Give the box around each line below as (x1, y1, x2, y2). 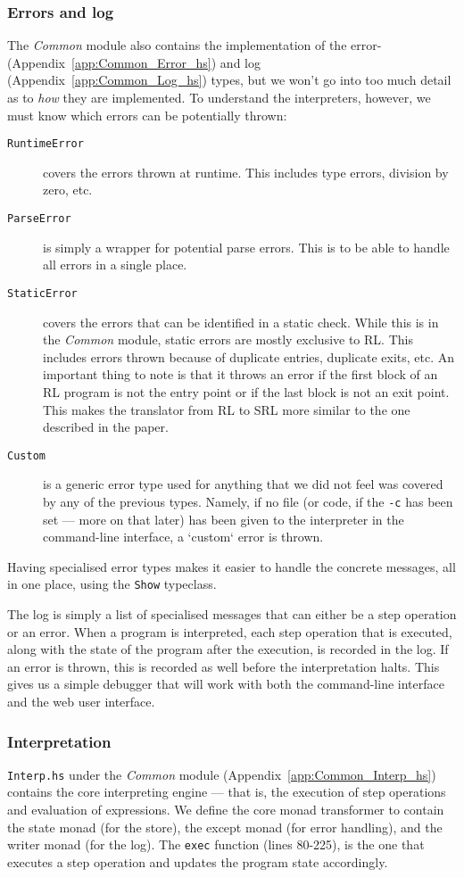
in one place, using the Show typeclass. (7, 575, 217, 593)
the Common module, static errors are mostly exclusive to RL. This (43, 330, 413, 349)
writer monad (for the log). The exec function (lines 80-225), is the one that (7, 835, 425, 854)
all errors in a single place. (43, 255, 187, 274)
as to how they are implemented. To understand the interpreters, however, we (7, 88, 431, 106)
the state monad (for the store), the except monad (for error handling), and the (7, 817, 443, 836)
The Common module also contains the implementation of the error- (7, 36, 382, 54)
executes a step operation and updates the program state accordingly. (7, 852, 388, 871)
